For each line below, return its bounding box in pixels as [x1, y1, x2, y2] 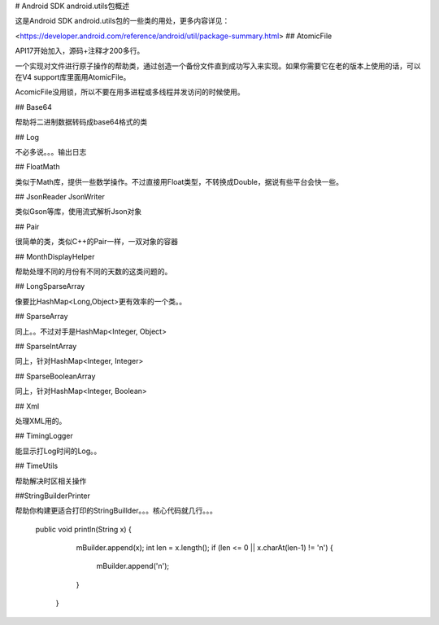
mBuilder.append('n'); [96, 562, 170, 571]
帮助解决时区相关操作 [15, 476, 87, 486]
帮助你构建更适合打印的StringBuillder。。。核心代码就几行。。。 [15, 505, 217, 516]
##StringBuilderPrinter [15, 491, 91, 500]
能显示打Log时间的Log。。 [15, 446, 102, 456]
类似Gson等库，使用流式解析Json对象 [15, 207, 142, 216]
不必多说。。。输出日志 [15, 146, 87, 156]
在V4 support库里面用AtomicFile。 [15, 72, 131, 81]
